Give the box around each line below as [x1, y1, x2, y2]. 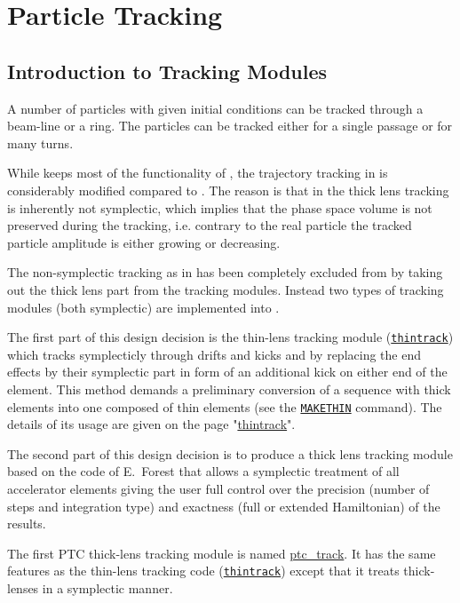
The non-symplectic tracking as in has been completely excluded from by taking [7, 263, 443, 282]
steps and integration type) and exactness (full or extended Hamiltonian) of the [7, 496, 440, 515]
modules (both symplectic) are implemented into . [7, 298, 280, 316]
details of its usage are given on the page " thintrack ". [7, 415, 296, 433]
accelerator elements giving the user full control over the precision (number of [7, 479, 430, 497]
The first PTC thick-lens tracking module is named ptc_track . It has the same [7, 543, 436, 562]
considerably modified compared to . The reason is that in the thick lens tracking [7, 180, 449, 199]
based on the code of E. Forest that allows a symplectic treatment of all [7, 462, 400, 480]
